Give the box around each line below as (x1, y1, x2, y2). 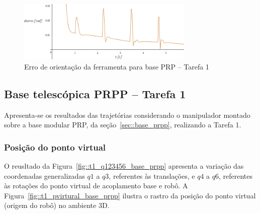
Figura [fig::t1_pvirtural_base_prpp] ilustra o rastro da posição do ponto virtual (4, 190, 256, 200)
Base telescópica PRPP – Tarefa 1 (4, 86, 186, 101)
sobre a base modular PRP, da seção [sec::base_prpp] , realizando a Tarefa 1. (4, 119, 241, 130)
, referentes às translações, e (109, 170, 195, 181)
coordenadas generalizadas (4, 170, 85, 181)
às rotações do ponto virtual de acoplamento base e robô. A (4, 180, 188, 191)
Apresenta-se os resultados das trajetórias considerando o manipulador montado (4, 109, 250, 120)
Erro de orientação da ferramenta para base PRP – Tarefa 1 (24, 61, 209, 72)
